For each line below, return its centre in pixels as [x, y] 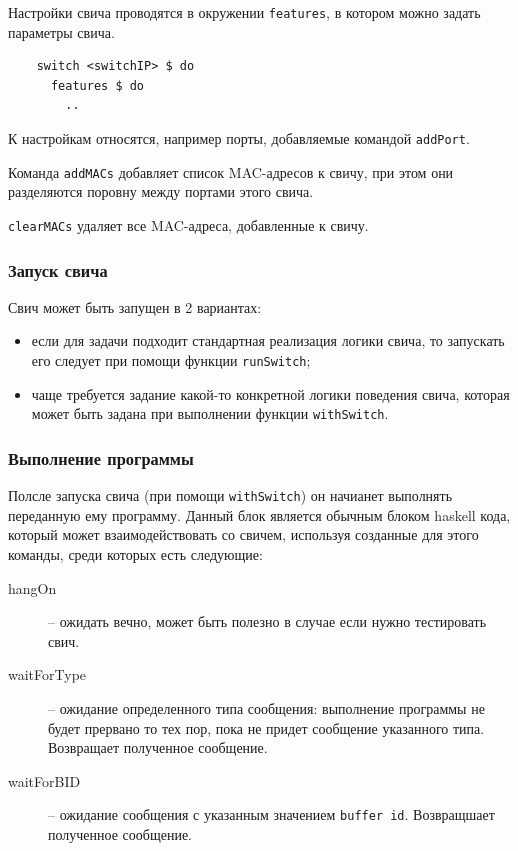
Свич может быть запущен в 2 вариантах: [135, 306]
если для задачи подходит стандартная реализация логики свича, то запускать [268, 340]
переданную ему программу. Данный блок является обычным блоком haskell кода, [259, 514]
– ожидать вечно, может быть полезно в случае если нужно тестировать [267, 621]
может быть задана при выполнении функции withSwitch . [210, 413]
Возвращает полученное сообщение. [158, 747]
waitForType [47, 674]
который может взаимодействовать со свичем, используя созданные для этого [243, 534]
